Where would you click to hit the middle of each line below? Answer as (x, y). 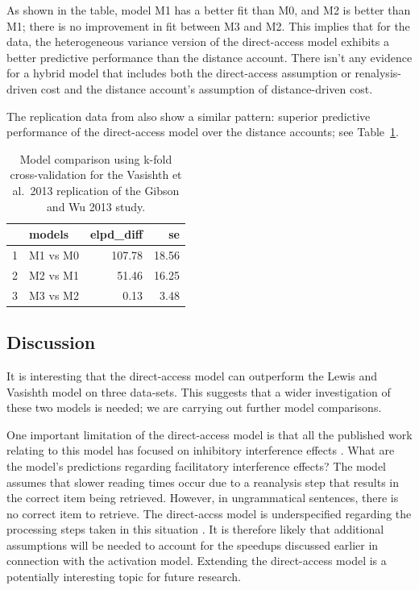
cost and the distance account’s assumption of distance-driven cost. (207, 88)
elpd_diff (116, 234)
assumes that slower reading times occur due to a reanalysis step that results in (203, 482)
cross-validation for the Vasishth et (96, 175)
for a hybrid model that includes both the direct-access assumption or (179, 73)
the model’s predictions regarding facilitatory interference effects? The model (197, 465)
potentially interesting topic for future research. (124, 577)
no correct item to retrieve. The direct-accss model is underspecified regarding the (209, 513)
